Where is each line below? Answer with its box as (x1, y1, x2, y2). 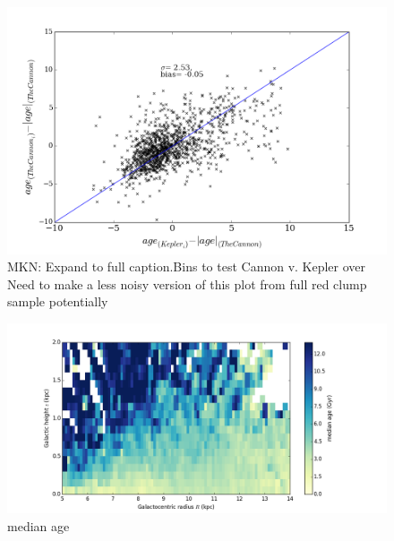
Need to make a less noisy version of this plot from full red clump (7, 274, 367, 293)
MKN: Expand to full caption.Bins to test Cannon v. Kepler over (7, 257, 366, 276)
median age (7, 516, 70, 535)
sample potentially (7, 292, 108, 311)
